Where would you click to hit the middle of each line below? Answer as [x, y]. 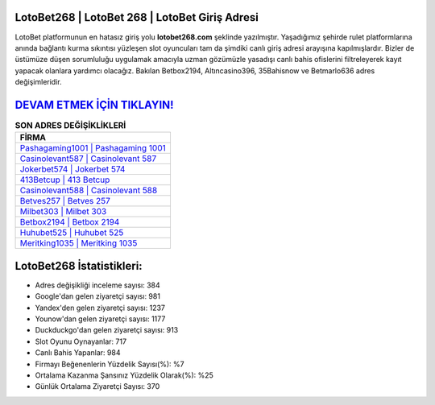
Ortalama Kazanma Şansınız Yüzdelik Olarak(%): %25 [124, 375]
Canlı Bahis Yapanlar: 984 [78, 353]
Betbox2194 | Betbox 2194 [70, 222]
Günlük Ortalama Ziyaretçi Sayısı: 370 [97, 386]
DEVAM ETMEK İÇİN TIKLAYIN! [94, 105]
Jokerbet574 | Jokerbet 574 [72, 169]
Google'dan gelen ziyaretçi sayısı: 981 [98, 296]
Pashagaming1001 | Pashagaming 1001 [93, 148]
